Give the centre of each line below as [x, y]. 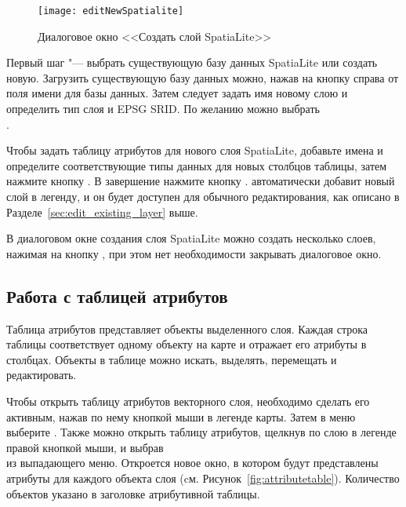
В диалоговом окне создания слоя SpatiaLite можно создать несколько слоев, [191, 238]
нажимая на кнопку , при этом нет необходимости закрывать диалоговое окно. [194, 253]
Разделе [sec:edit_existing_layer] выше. [102, 212]
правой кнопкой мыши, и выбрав [85, 447]
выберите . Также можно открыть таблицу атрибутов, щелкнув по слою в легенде [201, 432]
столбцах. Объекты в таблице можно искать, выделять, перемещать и [172, 359]
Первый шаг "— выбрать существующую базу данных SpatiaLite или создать [192, 62]
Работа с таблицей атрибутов [117, 295]
